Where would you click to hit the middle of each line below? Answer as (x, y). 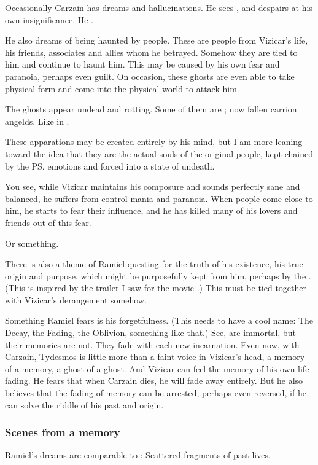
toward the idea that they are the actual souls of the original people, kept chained (159, 153)
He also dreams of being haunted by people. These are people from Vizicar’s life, (157, 40)
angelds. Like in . (37, 121)
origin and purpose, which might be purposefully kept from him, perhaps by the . (158, 275)
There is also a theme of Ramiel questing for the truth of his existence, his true (154, 264)
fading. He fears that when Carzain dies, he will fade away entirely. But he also (154, 381)
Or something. (32, 243)
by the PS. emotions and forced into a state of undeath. (110, 166)
